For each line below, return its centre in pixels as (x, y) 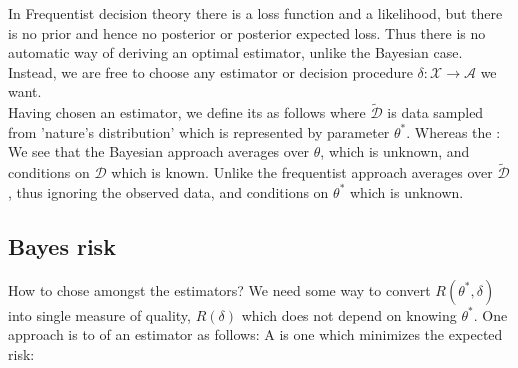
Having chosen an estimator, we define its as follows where (187, 112)
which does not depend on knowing (349, 314)
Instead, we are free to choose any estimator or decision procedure (210, 71)
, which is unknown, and (395, 151)
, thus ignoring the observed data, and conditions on (168, 191)
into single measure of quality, (99, 314)
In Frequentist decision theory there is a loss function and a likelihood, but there (255, 13)
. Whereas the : (453, 131)
